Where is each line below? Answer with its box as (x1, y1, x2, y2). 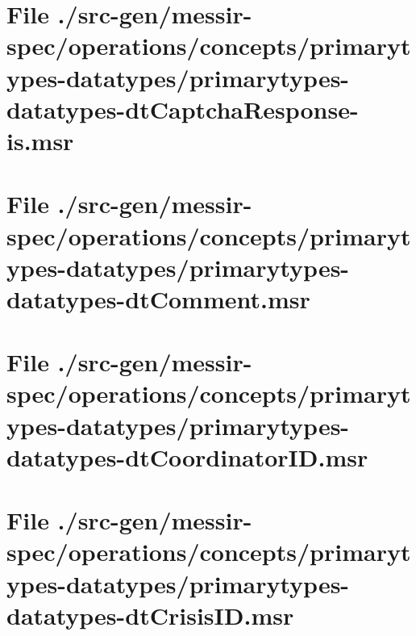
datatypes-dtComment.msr (6, 282, 310, 315)
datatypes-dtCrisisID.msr (6, 598, 294, 631)
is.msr (6, 123, 74, 157)
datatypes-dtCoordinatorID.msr (6, 440, 368, 473)
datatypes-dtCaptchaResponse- (6, 92, 359, 125)
